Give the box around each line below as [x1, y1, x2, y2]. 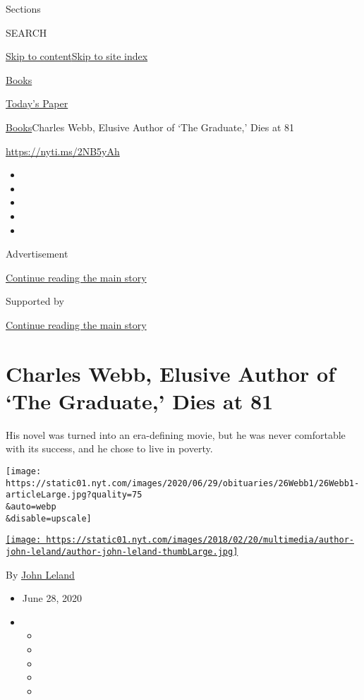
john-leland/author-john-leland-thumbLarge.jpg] [6, 546, 238, 557]
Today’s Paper [6, 96, 68, 111]
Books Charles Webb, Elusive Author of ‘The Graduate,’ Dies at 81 [6, 119, 295, 134]
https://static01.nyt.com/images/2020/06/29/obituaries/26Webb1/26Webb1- [6, 478, 360, 488]
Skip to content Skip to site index [6, 49, 148, 64]
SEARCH [6, 25, 47, 40]
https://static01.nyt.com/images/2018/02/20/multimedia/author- [46, 535, 354, 545]
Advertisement [6, 246, 68, 261]
